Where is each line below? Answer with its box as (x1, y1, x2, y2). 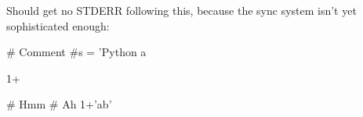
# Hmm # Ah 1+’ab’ (6, 96, 112, 112)
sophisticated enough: (6, 17, 110, 34)
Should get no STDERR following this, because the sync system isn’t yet (6, 2, 357, 18)
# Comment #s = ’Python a (6, 44, 147, 60)
